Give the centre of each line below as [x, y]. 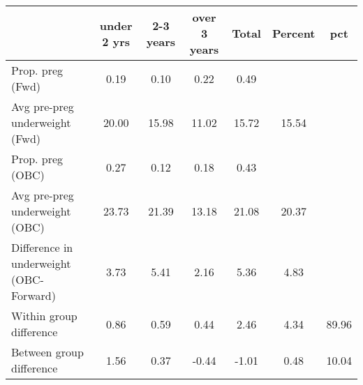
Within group [44, 316]
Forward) [34, 295]
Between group [47, 352]
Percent [294, 33]
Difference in [42, 247]
